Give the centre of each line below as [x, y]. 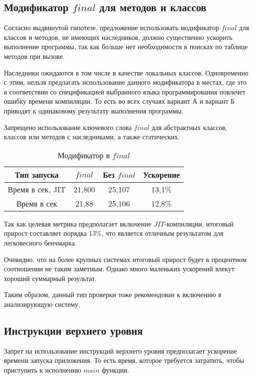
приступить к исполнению [43, 369]
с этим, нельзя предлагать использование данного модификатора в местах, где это [125, 82]
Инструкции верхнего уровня [73, 330]
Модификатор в [84, 155]
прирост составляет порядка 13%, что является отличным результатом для [114, 233]
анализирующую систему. [42, 304]
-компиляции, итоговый [199, 223]
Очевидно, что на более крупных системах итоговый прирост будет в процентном [125, 259]
